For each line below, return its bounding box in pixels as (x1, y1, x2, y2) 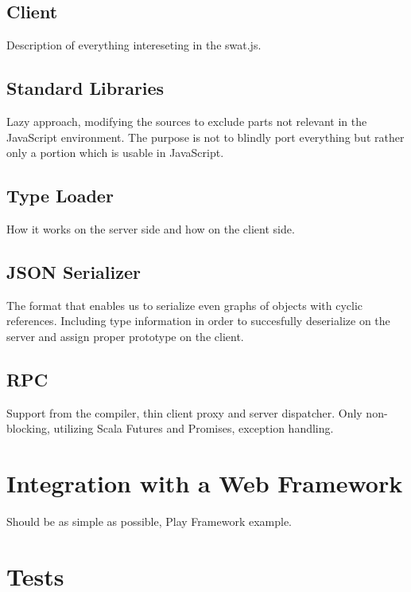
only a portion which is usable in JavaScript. (6, 144, 224, 161)
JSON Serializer (6, 259, 142, 284)
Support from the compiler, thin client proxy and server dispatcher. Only (6, 404, 363, 421)
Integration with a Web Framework (6, 467, 403, 500)
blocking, (6, 420, 50, 437)
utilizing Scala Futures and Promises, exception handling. (53, 420, 334, 437)
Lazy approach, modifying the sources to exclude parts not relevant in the (6, 113, 367, 129)
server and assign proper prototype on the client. (6, 327, 244, 344)
